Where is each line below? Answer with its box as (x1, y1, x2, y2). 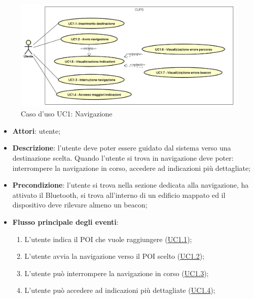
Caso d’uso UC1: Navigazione (21, 108, 113, 119)
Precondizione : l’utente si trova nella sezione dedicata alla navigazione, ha (12, 180, 249, 190)
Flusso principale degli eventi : (12, 216, 119, 227)
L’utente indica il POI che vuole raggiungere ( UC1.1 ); (24, 233, 192, 244)
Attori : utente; (12, 125, 61, 136)
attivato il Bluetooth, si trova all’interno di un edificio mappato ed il (12, 189, 226, 200)
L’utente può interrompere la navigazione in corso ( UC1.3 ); (24, 267, 209, 278)
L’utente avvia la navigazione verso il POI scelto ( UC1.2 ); (24, 251, 205, 261)
